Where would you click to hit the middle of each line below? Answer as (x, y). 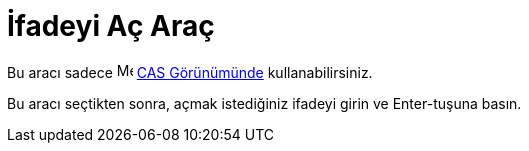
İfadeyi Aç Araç (111, 26)
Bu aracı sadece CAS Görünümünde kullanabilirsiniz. (190, 72)
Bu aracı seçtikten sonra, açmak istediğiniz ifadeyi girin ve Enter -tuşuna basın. (264, 103)
